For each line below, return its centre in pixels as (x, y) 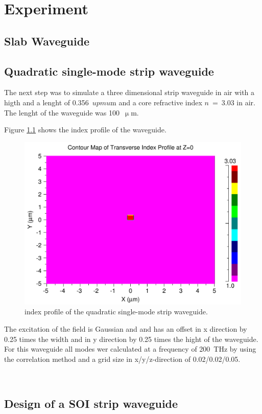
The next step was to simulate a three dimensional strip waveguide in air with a (129, 92)
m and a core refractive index (156, 102)
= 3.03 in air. (234, 102)
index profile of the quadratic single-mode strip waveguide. (116, 312)
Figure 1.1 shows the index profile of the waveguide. (85, 130)
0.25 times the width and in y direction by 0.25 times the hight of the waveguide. (131, 339)
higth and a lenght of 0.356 (46, 102)
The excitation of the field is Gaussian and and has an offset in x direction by (126, 328)
